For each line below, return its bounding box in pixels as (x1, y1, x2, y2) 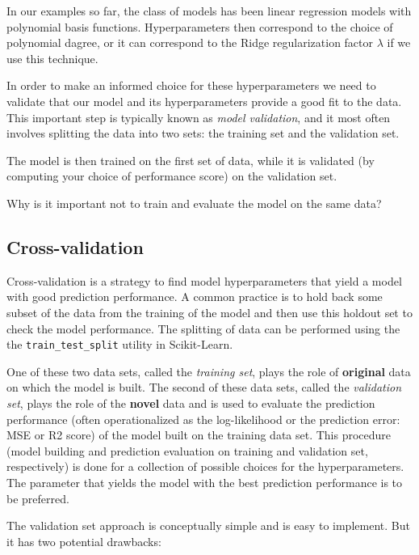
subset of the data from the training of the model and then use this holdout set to (6, 303, 413, 320)
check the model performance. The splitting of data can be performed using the (6, 320, 400, 337)
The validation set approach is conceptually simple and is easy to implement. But (6, 517, 410, 534)
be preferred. (6, 489, 69, 506)
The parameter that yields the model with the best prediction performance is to (6, 473, 403, 490)
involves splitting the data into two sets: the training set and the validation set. (6, 125, 400, 142)
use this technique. (6, 49, 98, 66)
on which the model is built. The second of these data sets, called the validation (6, 379, 402, 396)
